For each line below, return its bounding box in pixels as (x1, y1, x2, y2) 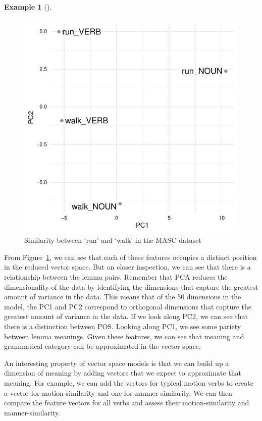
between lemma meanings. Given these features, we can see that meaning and (4, 331, 244, 341)
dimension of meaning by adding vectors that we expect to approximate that (4, 367, 242, 378)
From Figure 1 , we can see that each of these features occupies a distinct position (4, 251, 257, 262)
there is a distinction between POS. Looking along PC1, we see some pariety (4, 321, 241, 331)
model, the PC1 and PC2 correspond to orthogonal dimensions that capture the (4, 301, 252, 311)
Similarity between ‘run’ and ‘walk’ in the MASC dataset (24, 235, 201, 245)
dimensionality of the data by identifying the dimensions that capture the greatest (4, 281, 258, 292)
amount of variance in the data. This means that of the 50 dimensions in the (4, 291, 241, 302)
